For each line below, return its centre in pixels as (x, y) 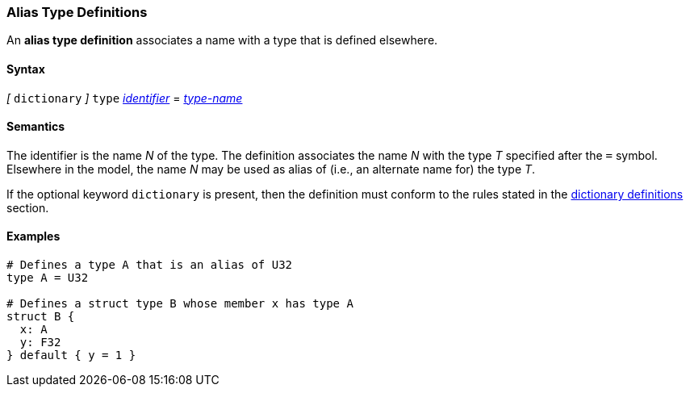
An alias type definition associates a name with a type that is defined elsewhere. (222, 40)
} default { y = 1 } (71, 355)
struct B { (41, 317)
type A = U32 (48, 278)
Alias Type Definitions (77, 12)
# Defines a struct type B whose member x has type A (180, 304)
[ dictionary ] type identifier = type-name (125, 98)
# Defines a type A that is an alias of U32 (150, 265)
